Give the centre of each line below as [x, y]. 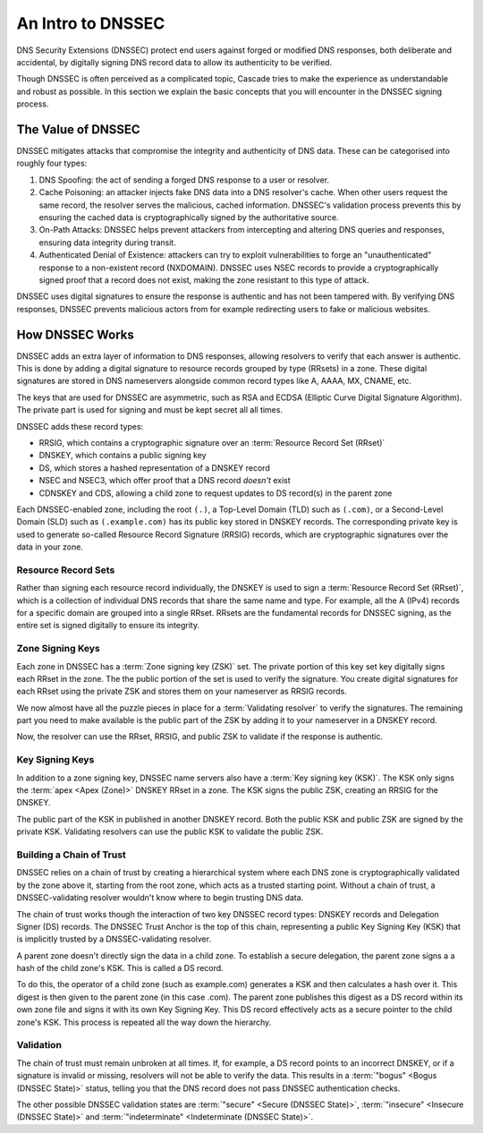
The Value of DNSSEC [78, 129]
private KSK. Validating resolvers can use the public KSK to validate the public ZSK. [170, 831]
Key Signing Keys [55, 760]
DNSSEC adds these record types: [80, 426]
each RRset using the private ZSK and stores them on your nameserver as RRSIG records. [182, 691]
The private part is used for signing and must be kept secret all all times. [150, 410]
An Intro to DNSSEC [91, 23]
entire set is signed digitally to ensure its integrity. [108, 626]
